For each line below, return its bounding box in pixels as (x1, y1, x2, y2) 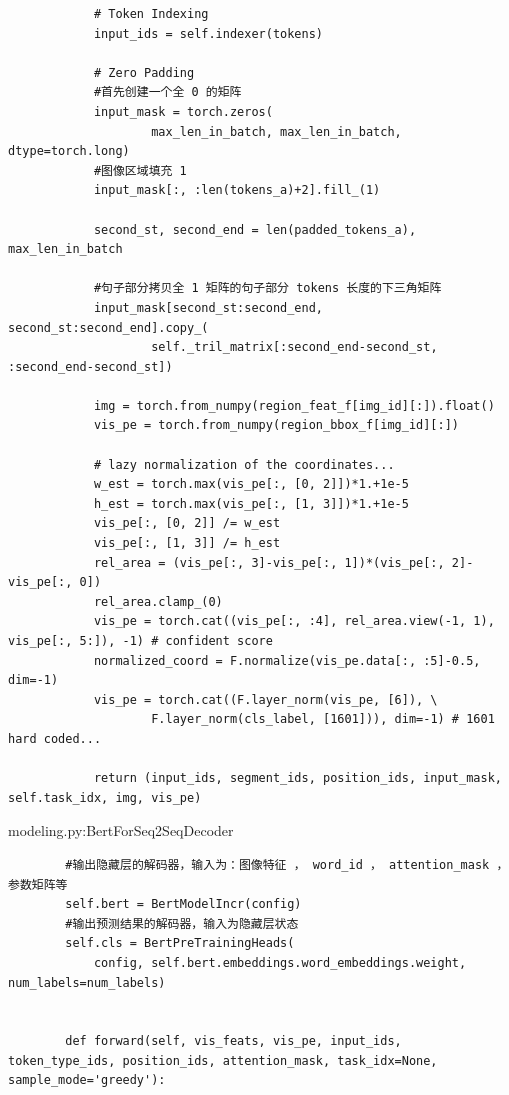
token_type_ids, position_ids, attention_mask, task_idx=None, (8, 1053, 438, 1068)
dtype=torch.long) (8, 144, 130, 159)
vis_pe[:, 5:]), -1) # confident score (8, 634, 273, 648)
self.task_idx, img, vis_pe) (8, 790, 202, 805)
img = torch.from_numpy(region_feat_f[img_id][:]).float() (93, 398, 495, 413)
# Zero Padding (93, 65, 195, 80)
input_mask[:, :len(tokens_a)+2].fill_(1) (93, 183, 381, 198)
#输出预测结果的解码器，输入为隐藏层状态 (65, 916, 299, 931)
